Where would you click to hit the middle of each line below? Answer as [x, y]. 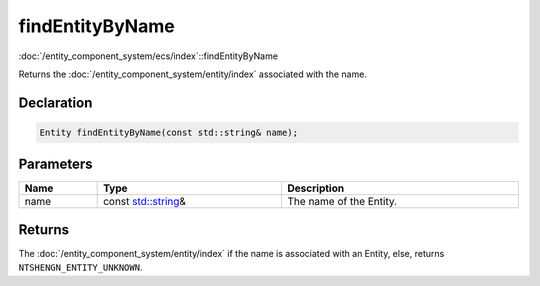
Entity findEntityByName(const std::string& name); [169, 132]
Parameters [55, 164]
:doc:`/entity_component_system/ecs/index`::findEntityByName [148, 56]
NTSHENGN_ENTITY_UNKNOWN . [80, 267]
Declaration [55, 102]
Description [316, 188]
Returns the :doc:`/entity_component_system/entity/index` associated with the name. [192, 74]
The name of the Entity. [342, 202]
